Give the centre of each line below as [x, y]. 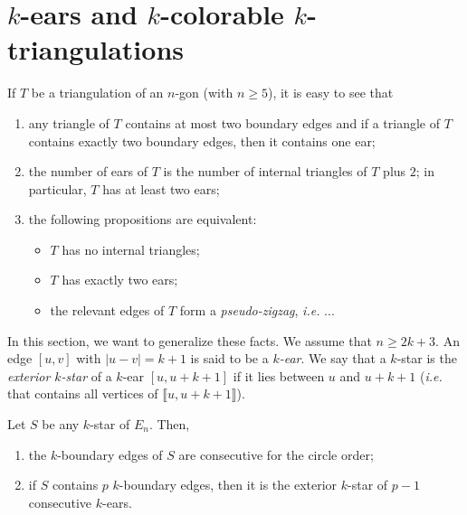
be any [61, 424]
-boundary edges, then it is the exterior [228, 485]
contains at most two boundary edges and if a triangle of [283, 122]
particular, [57, 188]
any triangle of [69, 122]
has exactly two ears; [120, 280]
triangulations [95, 49]
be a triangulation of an [97, 93]
